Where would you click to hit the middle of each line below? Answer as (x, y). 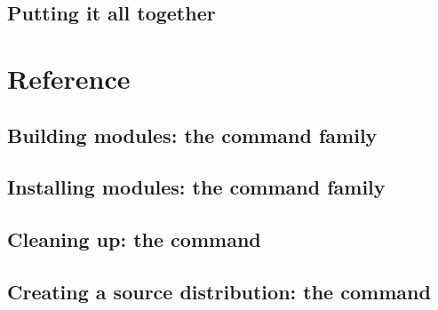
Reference (69, 78)
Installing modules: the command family (196, 187)
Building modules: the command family (192, 135)
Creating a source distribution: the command (219, 291)
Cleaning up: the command (134, 239)
